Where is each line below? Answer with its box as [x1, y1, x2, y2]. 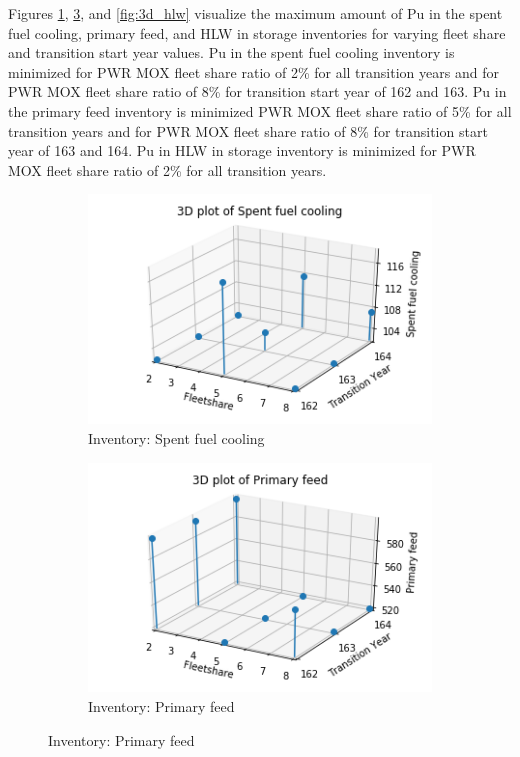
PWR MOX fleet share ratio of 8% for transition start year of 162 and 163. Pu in [8, 81, 507, 102]
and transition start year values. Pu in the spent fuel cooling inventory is [8, 42, 455, 63]
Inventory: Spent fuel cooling [88, 427, 265, 448]
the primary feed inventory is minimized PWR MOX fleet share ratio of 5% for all [8, 100, 512, 121]
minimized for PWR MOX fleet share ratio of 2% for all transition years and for [8, 61, 499, 82]
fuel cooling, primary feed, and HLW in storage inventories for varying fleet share [8, 22, 506, 43]
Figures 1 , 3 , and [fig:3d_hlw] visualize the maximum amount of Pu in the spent [8, 3, 503, 23]
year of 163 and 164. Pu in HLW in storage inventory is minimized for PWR [8, 140, 476, 161]
